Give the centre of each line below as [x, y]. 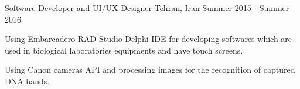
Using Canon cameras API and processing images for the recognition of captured [150, 70]
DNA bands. [27, 81]
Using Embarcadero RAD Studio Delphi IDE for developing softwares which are [149, 39]
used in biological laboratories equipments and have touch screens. [124, 50]
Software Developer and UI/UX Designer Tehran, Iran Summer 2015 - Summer [147, 8]
